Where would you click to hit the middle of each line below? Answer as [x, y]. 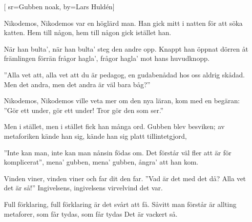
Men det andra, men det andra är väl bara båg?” [77, 84]
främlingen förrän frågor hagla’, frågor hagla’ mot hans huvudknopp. [107, 58]
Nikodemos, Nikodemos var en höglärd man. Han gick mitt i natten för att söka [123, 23]
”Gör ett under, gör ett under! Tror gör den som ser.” [84, 110]
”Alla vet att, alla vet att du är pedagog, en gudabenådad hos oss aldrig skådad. [125, 74]
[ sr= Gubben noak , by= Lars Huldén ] [59, 6]
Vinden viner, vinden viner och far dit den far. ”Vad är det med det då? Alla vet [125, 178]
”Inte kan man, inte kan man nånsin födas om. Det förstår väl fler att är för [118, 152]
